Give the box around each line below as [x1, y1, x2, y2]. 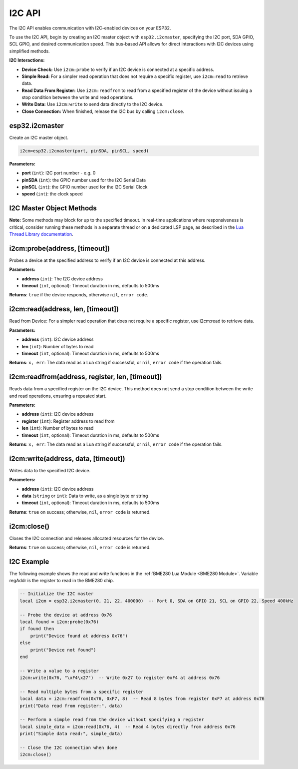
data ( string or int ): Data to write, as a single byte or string [21, 493, 148, 499]
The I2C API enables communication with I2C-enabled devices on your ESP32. [9, 25, 171, 31]
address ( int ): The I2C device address [21, 275, 103, 282]
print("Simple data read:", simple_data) [19, 731, 123, 737]
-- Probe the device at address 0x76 [19, 612, 112, 618]
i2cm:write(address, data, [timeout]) [9, 454, 125, 463]
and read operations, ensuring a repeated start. [9, 393, 107, 399]
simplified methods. [9, 48, 50, 54]
